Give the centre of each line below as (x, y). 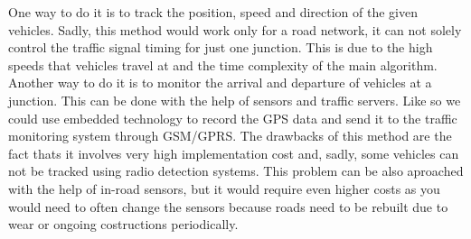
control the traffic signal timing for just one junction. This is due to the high (221, 47)
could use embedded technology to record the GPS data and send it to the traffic (233, 118)
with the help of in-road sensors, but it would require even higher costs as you (224, 188)
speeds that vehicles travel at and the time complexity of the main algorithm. (223, 64)
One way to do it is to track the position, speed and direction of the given (213, 12)
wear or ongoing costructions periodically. (123, 224)
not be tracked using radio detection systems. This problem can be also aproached (236, 171)
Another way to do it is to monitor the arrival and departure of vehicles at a (220, 83)
